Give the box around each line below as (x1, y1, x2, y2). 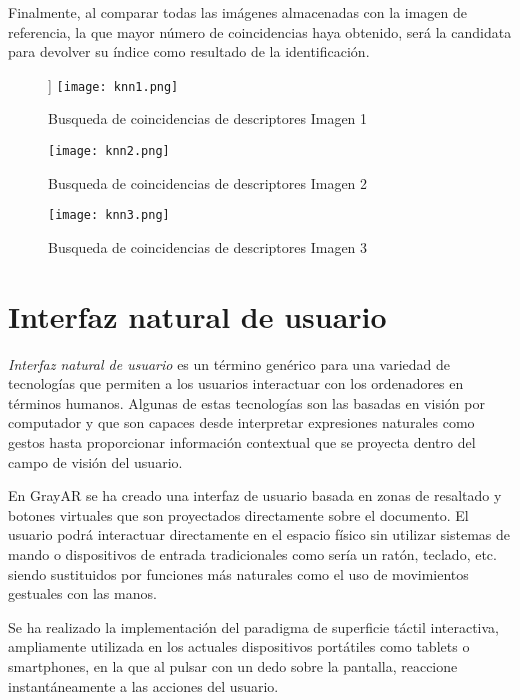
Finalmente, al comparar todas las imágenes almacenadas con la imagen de (8, 2, 468, 22)
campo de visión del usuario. (8, 451, 183, 472)
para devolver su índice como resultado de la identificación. (8, 41, 370, 62)
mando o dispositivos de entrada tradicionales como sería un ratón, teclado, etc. (8, 544, 497, 564)
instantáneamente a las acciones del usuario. (8, 675, 279, 696)
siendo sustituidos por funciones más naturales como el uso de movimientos (8, 563, 469, 584)
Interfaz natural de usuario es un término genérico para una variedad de (8, 353, 450, 374)
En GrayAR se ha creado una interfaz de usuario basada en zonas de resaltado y (8, 485, 502, 506)
